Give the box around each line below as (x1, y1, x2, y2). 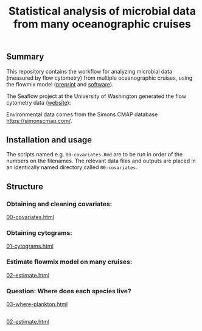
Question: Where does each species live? (6, 287, 132, 295)
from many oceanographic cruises (13, 17, 192, 31)
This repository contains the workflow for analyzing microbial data (6, 68, 172, 75)
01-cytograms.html (6, 242, 54, 250)
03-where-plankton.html (6, 301, 68, 308)
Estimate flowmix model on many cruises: (6, 257, 133, 266)
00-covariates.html (6, 214, 55, 221)
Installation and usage (6, 135, 92, 145)
